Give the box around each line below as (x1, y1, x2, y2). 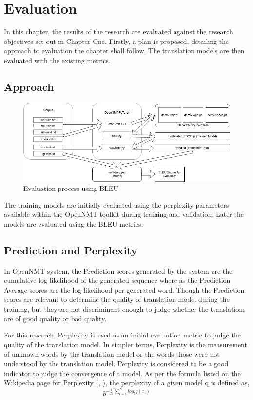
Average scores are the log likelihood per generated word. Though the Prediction (4, 284, 245, 295)
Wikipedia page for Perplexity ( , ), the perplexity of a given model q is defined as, (4, 378, 250, 388)
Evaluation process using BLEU (23, 183, 118, 193)
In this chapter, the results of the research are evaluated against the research (4, 26, 233, 37)
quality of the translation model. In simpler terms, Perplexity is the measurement (4, 339, 247, 349)
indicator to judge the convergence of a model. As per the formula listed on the (4, 368, 241, 378)
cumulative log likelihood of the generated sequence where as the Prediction (4, 275, 231, 285)
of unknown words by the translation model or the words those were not (4, 349, 220, 359)
